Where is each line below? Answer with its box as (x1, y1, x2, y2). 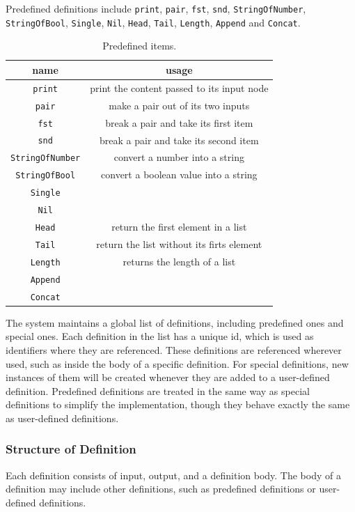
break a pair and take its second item (100, 132, 259, 147)
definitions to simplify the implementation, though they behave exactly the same (6, 397, 350, 412)
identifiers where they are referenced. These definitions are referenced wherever (6, 342, 342, 357)
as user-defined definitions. (6, 410, 119, 425)
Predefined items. (102, 38, 177, 53)
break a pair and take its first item (105, 115, 253, 130)
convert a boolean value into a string (101, 167, 258, 182)
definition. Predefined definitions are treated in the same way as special (6, 383, 310, 398)
